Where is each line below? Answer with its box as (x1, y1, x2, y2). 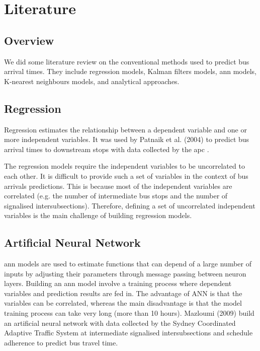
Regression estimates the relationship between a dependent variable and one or (4, 124, 247, 134)
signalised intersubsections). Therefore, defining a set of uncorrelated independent (4, 200, 255, 210)
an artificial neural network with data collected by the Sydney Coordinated (4, 317, 236, 328)
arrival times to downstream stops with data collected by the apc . (4, 144, 209, 154)
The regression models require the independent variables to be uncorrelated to (4, 161, 245, 171)
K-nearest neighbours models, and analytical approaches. (4, 76, 180, 86)
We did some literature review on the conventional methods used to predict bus (4, 56, 249, 66)
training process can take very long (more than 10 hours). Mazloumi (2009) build (4, 308, 254, 318)
